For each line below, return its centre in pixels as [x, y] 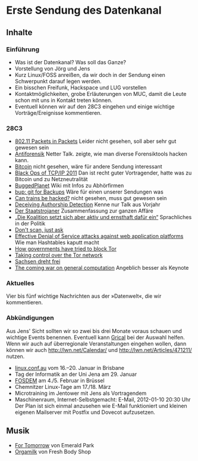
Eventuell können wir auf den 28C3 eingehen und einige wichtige [95, 106]
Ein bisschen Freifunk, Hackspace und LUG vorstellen [81, 88]
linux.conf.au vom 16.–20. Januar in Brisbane [70, 367]
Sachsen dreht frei [37, 261]
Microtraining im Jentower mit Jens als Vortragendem [81, 393]
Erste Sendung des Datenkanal [84, 10]
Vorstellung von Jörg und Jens [52, 68]
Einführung [23, 49]
